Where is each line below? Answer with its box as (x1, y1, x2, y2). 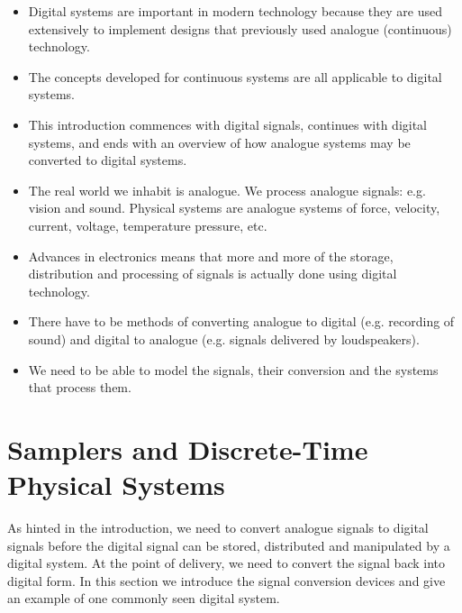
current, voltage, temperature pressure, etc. (28, 215, 267, 234)
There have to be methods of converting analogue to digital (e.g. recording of (28, 312, 455, 331)
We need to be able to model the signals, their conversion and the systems (28, 360, 439, 379)
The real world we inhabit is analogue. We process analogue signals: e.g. (28, 180, 426, 199)
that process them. (28, 378, 131, 397)
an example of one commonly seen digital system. (7, 589, 280, 608)
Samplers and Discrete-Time (7, 430, 368, 467)
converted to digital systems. (28, 151, 187, 169)
